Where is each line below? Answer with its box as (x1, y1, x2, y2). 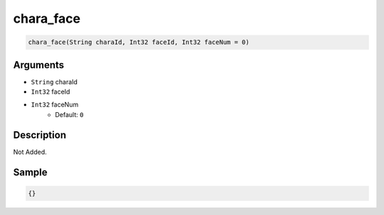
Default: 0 (55, 110, 84, 118)
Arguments (13, 59, 65, 71)
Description (13, 128, 67, 141)
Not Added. (13, 148, 48, 156)
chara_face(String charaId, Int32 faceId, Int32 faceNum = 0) (28, 38, 250, 46)
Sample (13, 166, 48, 178)
